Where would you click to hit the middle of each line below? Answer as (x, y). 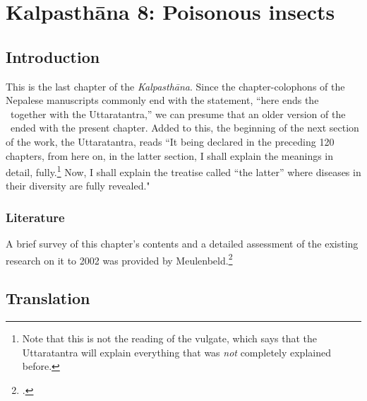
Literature (35, 217)
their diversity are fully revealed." (78, 186)
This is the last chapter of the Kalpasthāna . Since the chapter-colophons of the (175, 86)
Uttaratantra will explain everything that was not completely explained (176, 352)
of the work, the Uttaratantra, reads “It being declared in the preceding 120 (170, 141)
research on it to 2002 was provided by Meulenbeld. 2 (119, 259)
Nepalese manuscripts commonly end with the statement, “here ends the (162, 100)
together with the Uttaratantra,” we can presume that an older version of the (178, 114)
